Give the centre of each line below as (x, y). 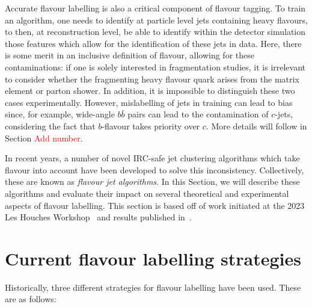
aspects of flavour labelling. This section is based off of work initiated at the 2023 (155, 205)
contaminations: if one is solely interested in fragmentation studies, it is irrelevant (155, 67)
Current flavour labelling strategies (153, 258)
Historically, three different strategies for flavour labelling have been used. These (153, 287)
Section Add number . (44, 138)
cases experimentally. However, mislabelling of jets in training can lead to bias (149, 102)
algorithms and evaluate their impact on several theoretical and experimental (147, 193)
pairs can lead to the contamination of (198, 114)
